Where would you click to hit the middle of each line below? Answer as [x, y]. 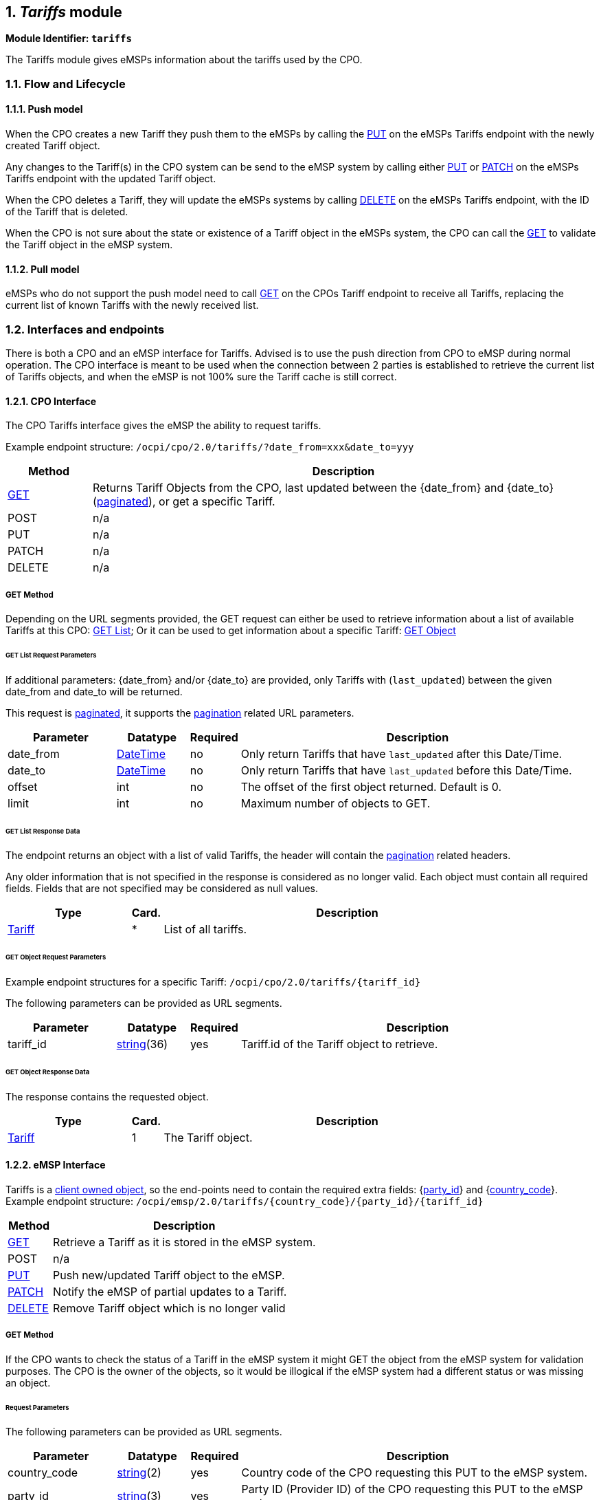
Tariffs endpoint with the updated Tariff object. [111, 179]
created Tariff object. [53, 146]
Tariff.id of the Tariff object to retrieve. [339, 1044]
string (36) [142, 1044]
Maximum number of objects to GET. [336, 803]
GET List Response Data [43, 831]
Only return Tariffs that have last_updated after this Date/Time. [401, 753]
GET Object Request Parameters [56, 957]
